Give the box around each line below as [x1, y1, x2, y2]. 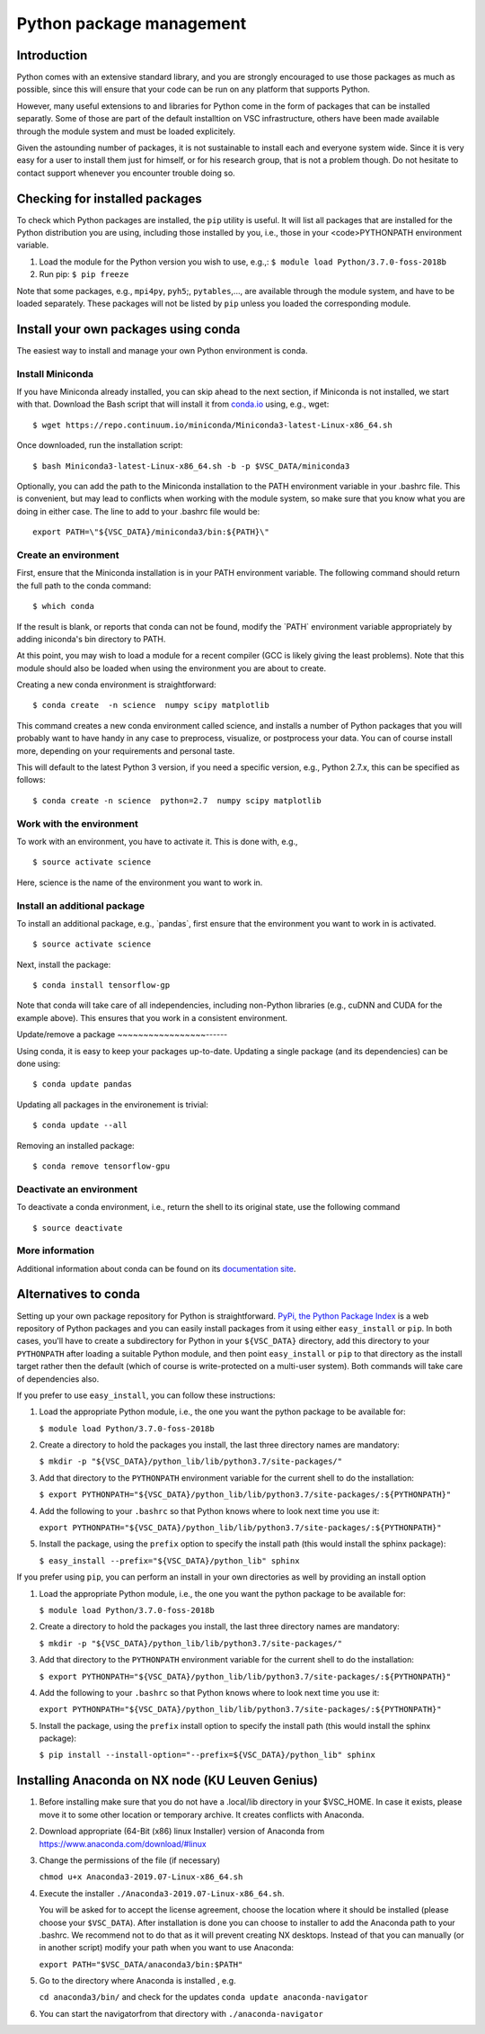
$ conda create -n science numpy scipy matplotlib [32, 700, 269, 711]
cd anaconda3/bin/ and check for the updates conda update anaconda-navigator [39, 1992, 368, 2003]
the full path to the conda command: [16, 580, 152, 591]
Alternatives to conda [16, 1286, 141, 1302]
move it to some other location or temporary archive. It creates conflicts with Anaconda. [39, 1809, 365, 1820]
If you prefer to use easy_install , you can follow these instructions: [16, 1390, 276, 1401]
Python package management [16, 13, 247, 33]
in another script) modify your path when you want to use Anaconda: [39, 1942, 295, 1953]
